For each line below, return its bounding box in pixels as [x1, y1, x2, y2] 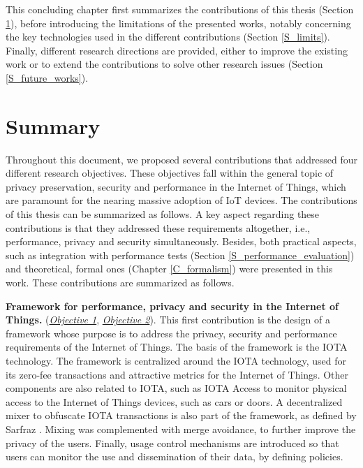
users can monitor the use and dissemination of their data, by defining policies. [6, 449, 343, 464]
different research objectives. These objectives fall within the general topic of [6, 166, 334, 180]
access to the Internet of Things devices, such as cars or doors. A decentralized [6, 394, 343, 409]
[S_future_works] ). [6, 70, 89, 85]
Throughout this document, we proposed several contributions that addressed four [6, 152, 357, 166]
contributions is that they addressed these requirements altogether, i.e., [6, 220, 311, 235]
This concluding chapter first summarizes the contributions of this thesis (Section [6, 2, 354, 16]
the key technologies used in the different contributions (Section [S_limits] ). [6, 29, 330, 44]
